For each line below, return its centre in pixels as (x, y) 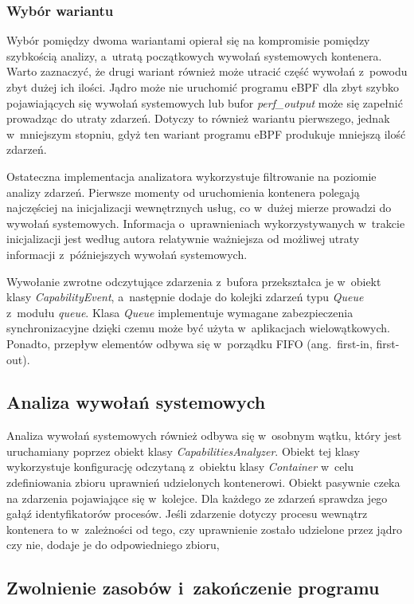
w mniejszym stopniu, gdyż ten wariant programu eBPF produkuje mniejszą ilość (206, 133)
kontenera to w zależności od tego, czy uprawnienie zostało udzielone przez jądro (204, 529)
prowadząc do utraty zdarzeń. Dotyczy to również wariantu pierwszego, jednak (198, 118)
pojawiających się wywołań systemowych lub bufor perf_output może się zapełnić (205, 102)
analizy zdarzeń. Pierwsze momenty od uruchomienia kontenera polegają (183, 192)
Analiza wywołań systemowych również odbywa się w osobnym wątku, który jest (204, 435)
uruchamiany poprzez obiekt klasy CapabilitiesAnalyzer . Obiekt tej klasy (183, 451)
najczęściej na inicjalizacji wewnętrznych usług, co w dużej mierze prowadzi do (199, 208)
